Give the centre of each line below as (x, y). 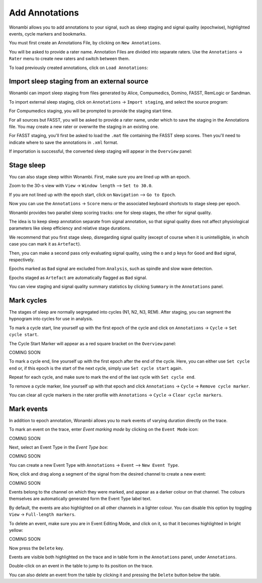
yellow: (16, 530)
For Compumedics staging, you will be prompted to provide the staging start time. (91, 111)
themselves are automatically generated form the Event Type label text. (80, 499)
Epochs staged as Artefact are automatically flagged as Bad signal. (78, 278)
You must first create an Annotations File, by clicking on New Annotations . (85, 43)
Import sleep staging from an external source (79, 81)
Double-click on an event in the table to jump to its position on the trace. (81, 566)
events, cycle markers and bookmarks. (48, 34)
